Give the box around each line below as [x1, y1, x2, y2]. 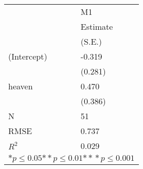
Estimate [80, 21, 113, 32]
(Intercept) [8, 50, 47, 62]
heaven [8, 80, 33, 92]
